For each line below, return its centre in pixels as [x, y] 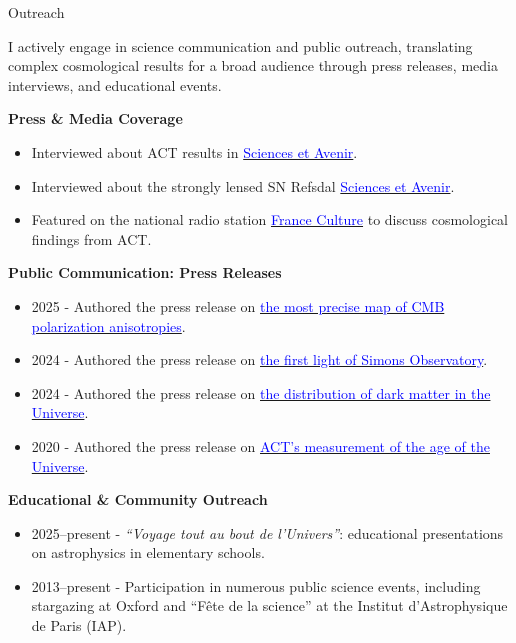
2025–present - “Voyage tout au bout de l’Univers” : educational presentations [267, 532]
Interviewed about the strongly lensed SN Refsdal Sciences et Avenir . [243, 185]
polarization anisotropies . [108, 325]
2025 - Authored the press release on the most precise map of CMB [238, 305]
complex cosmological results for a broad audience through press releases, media [253, 65]
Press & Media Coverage [95, 118]
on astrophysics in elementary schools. [148, 552]
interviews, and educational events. [115, 84]
